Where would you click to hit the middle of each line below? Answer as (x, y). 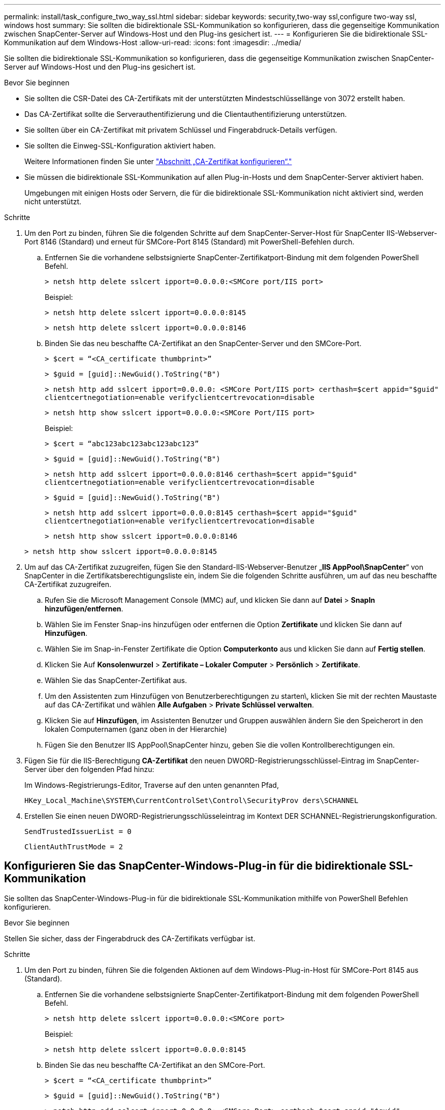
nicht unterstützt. (53, 202)
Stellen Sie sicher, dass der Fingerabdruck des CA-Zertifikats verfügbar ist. (130, 938)
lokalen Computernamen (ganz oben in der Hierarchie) (136, 729)
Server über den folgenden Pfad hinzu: (89, 769)
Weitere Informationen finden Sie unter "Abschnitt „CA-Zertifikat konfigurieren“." (158, 161)
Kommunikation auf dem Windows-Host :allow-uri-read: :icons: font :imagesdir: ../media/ (153, 42)
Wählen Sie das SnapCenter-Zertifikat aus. (116, 680)
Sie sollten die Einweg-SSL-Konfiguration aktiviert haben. (120, 146)
